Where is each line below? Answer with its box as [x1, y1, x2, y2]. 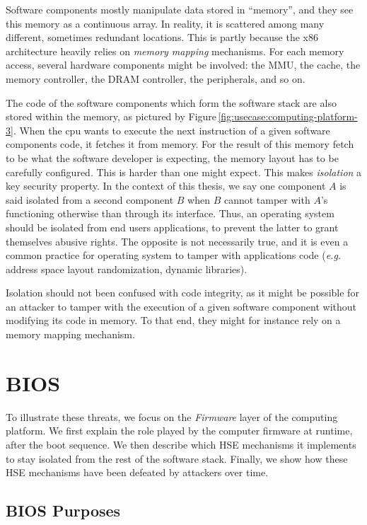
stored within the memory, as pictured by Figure [6, 109, 217, 124]
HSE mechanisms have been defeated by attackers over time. [6, 465, 269, 480]
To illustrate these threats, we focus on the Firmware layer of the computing [6, 409, 338, 424]
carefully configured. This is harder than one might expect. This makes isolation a [6, 164, 362, 179]
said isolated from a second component [6, 192, 174, 207]
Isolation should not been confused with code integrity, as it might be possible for [6, 285, 359, 300]
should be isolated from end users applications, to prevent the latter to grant [6, 219, 339, 234]
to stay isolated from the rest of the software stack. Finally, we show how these [6, 451, 348, 466]
